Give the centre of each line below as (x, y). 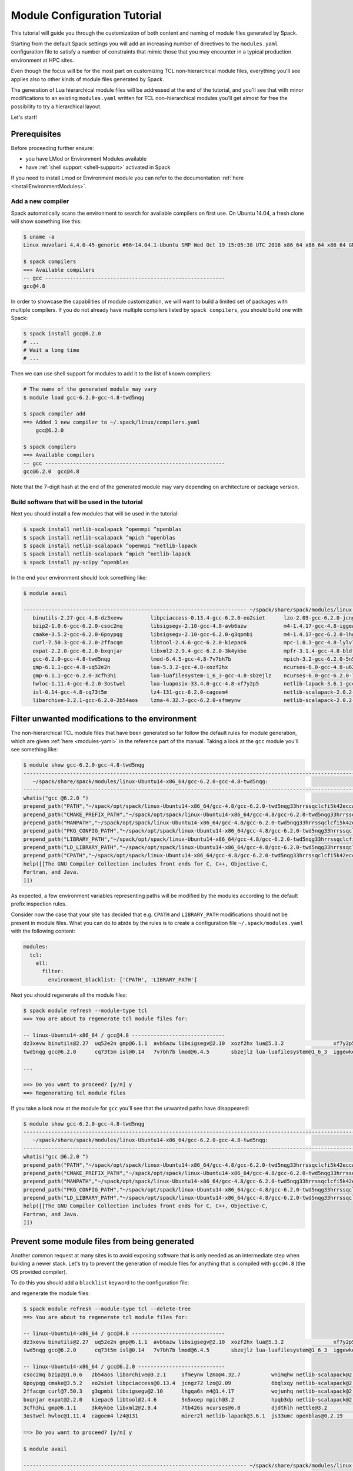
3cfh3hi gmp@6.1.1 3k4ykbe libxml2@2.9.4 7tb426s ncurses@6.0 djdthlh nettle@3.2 (175, 1408)
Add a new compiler (40, 201)
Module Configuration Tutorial (86, 15)
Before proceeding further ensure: (52, 148)
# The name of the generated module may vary (90, 389)
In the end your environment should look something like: (79, 577)
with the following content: (43, 931)
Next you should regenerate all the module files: (69, 995)
